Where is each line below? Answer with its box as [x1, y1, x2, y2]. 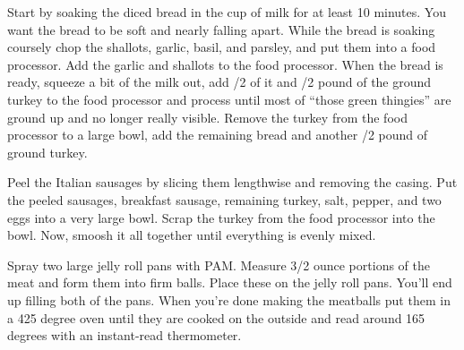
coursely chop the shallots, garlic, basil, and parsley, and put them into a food [7, 38, 436, 56]
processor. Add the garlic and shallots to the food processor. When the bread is [7, 55, 443, 73]
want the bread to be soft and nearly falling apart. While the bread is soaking [7, 20, 435, 38]
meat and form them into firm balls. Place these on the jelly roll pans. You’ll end [7, 273, 452, 292]
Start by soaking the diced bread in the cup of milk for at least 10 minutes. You [7, 3, 446, 21]
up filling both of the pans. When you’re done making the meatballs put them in [7, 290, 451, 309]
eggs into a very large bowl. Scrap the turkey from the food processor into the [7, 208, 435, 226]
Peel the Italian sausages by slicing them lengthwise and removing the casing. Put [7, 173, 458, 192]
